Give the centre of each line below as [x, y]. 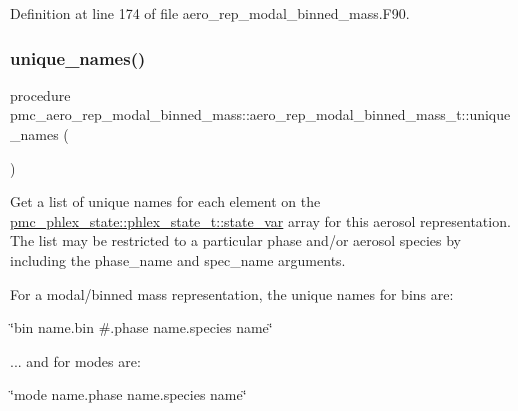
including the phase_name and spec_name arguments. [178, 259]
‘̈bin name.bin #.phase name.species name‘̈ [141, 327]
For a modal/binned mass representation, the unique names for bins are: [232, 293]
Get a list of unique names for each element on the [165, 201]
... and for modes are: [75, 360]
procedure [40, 94]
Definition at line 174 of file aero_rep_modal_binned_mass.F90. [210, 13]
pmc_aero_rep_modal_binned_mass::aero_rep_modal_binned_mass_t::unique [260, 114]
